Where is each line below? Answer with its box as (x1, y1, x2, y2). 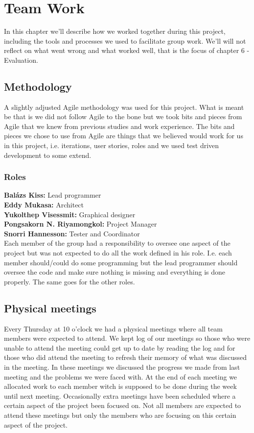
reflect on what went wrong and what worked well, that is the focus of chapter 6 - (4, 45, 250, 55)
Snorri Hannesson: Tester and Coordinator (4, 228, 140, 238)
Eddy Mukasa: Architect (4, 200, 84, 210)
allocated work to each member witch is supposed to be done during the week (4, 381, 237, 391)
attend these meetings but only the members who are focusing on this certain (4, 409, 236, 420)
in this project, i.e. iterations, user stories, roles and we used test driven (4, 140, 219, 151)
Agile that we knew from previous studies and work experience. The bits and (4, 121, 235, 131)
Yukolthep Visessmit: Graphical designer (4, 209, 136, 219)
